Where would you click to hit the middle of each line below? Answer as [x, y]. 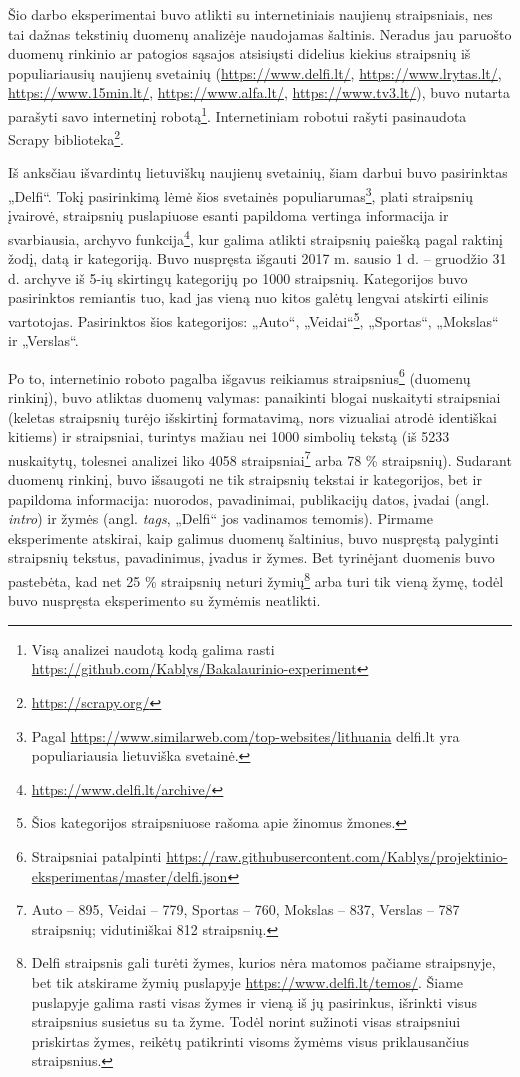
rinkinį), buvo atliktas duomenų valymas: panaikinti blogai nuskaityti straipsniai [254, 397]
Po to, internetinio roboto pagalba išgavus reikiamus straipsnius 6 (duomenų [239, 376]
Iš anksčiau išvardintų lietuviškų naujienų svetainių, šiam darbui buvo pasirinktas [258, 172]
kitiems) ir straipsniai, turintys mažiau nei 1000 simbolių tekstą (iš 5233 [229, 436]
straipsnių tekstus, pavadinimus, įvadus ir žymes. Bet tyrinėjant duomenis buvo [251, 557]
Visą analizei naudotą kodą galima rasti [153, 648]
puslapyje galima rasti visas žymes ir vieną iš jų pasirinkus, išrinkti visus [254, 1001]
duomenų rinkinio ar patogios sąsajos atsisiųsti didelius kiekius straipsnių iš [239, 53]
